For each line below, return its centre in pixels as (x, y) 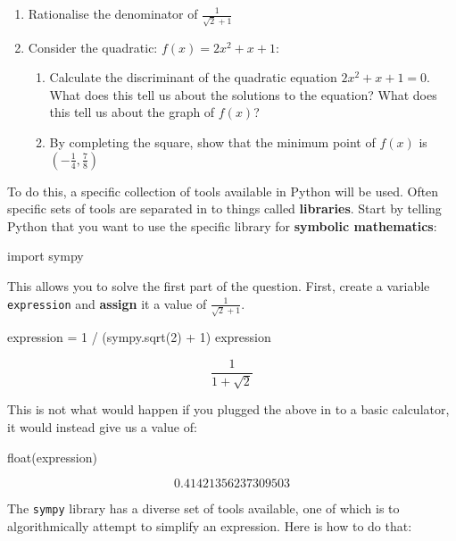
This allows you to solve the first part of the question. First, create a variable (219, 286)
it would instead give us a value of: (102, 426)
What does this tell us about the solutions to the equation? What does (243, 94)
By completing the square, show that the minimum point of (212, 142)
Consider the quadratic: (93, 47)
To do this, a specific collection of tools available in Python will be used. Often (223, 191)
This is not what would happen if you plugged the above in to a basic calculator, (228, 409)
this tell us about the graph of (132, 112)
